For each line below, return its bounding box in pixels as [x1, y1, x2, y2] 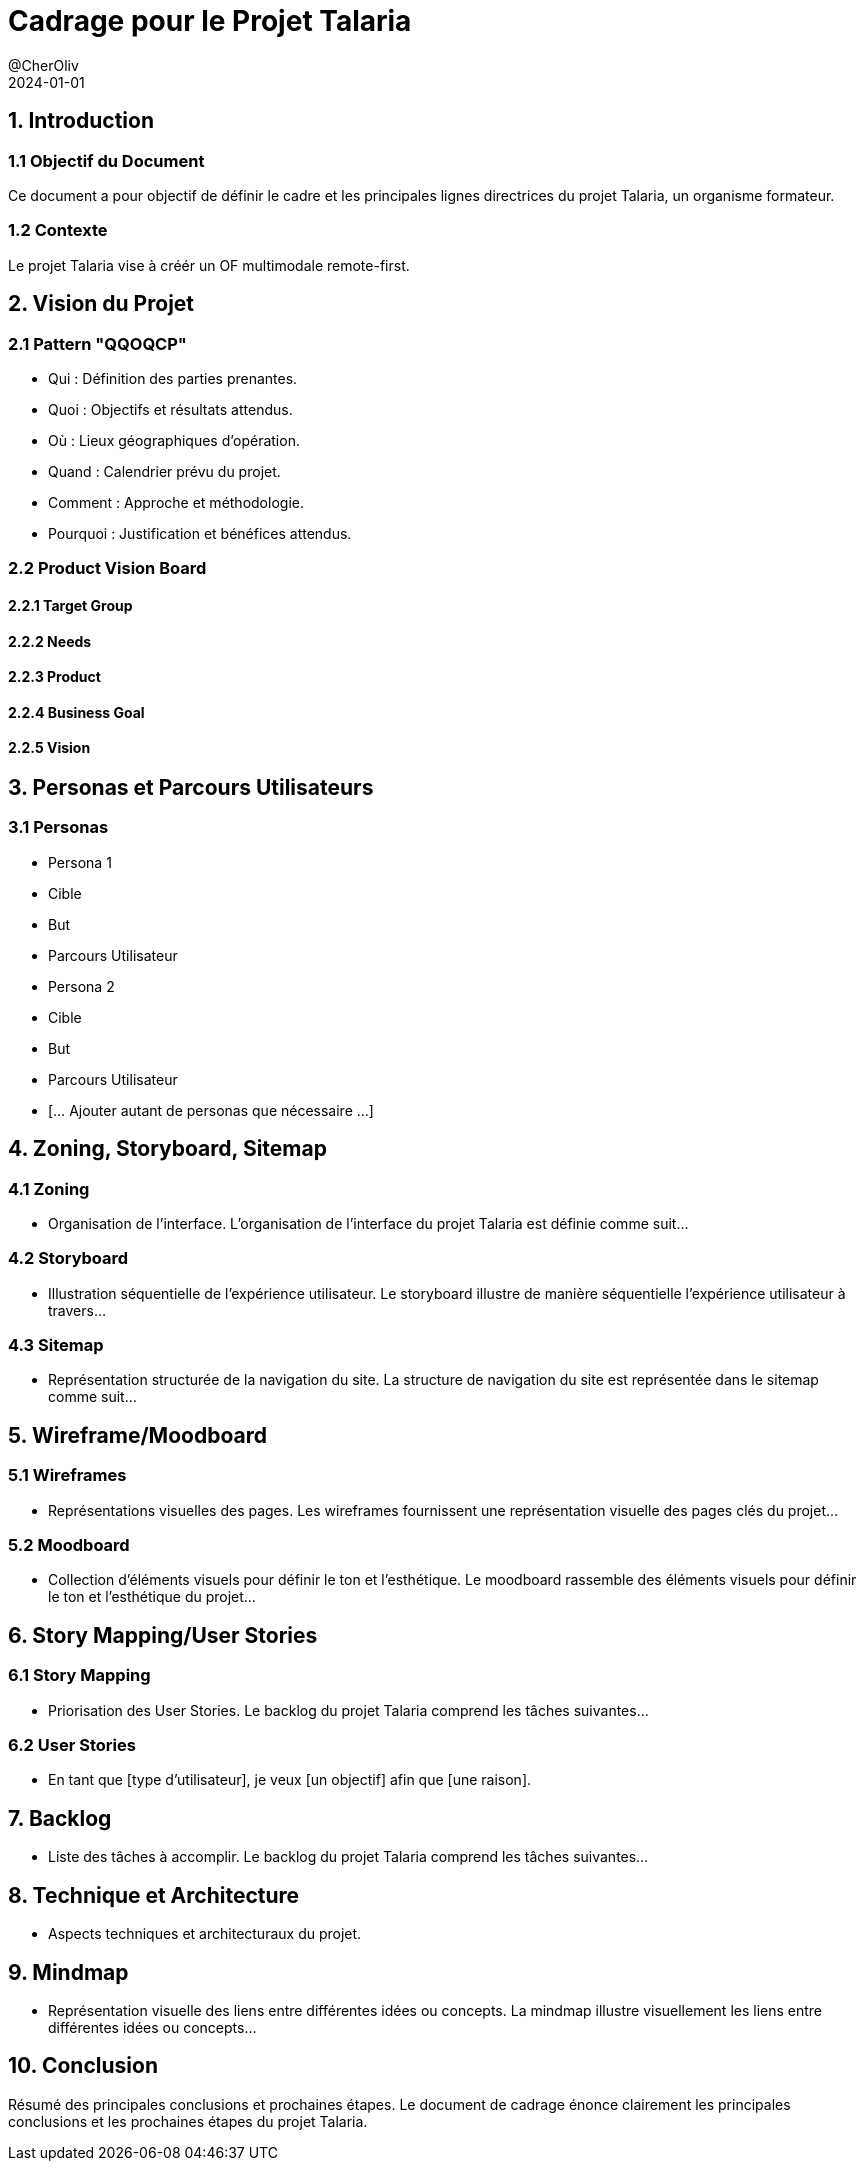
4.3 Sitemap [8, 1335, 104, 1356]
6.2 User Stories [8, 1735, 136, 1756]
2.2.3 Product [8, 668, 101, 686]
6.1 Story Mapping [8, 1665, 151, 1686]
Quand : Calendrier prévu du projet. [48, 462, 281, 480]
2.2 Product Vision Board [8, 558, 207, 579]
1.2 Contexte [8, 220, 108, 241]
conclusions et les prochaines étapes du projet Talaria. [8, 2112, 368, 2130]
